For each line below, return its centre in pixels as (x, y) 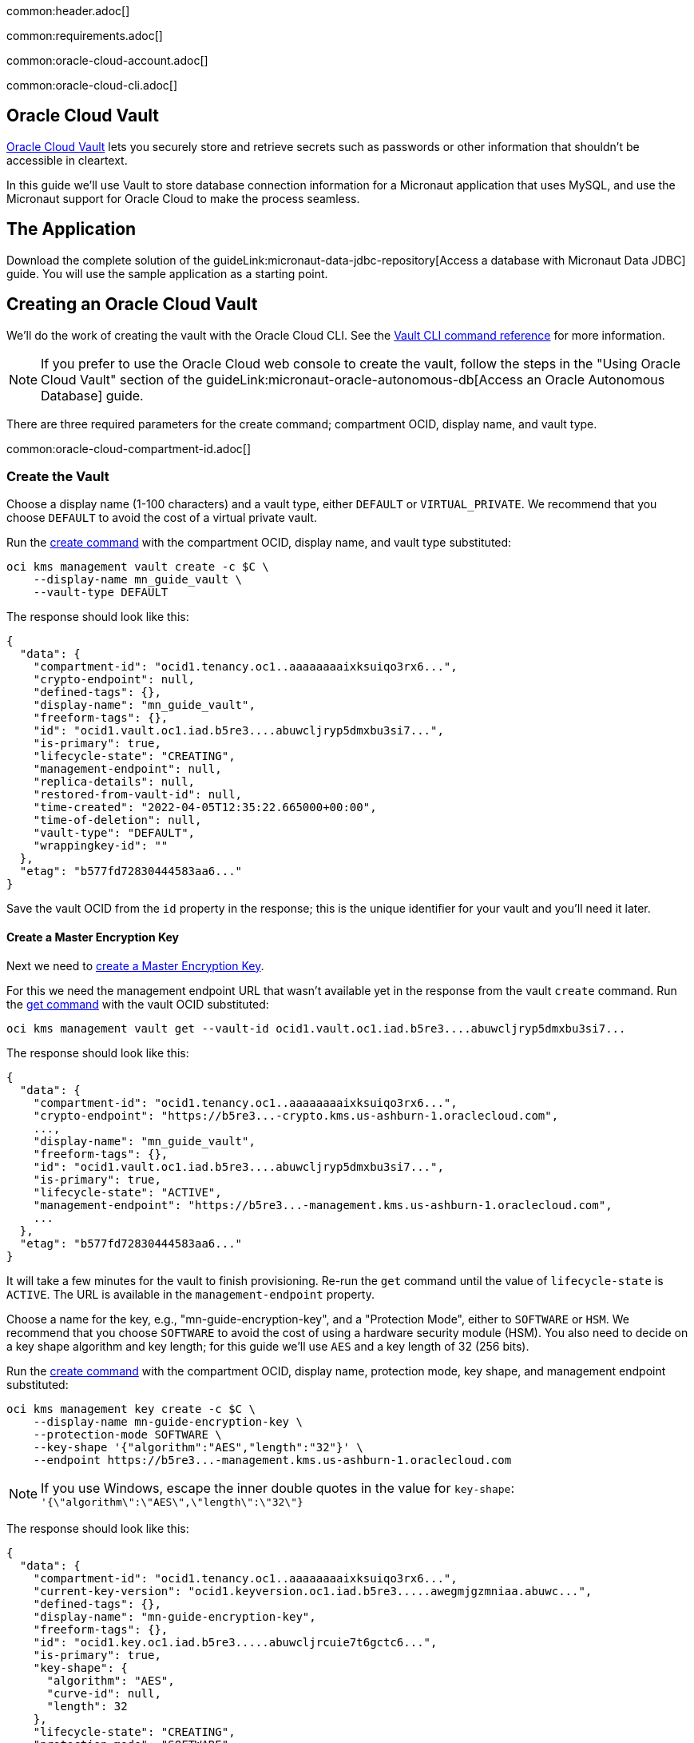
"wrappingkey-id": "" (101, 846)
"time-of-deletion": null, (117, 820)
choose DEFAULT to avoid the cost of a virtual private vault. (162, 518)
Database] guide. (92, 395)
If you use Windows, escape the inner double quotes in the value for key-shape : (278, 1488)
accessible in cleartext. (67, 160)
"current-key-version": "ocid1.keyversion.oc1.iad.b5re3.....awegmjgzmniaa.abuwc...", (313, 1591)
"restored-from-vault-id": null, (138, 795)
